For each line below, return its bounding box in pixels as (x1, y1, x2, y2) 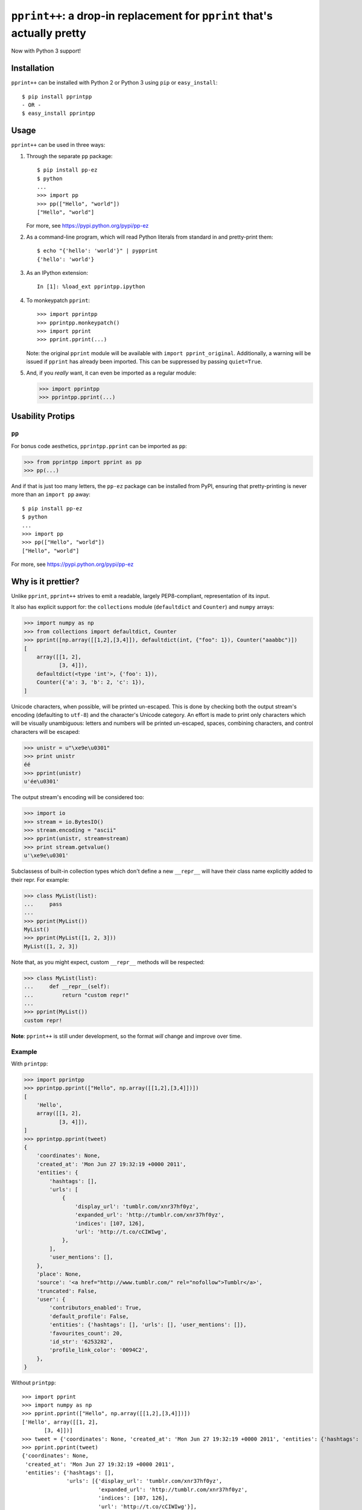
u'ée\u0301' (24, 778, 60, 785)
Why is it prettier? (11, 576, 80, 586)
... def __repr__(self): (24, 983, 110, 990)
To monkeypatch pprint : (26, 297, 91, 304)
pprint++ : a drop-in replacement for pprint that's (11, 9, 273, 22)
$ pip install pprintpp (22, 93, 92, 100)
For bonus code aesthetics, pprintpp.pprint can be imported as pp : (11, 442, 187, 449)
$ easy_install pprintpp (22, 110, 95, 117)
